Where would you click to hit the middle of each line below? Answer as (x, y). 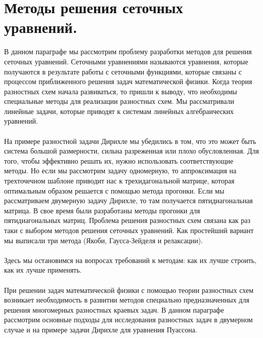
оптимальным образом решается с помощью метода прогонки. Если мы (114, 190)
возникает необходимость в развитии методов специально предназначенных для (127, 300)
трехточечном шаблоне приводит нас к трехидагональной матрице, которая (119, 181)
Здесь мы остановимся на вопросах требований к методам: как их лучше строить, (130, 260)
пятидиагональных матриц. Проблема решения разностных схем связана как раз (127, 220)
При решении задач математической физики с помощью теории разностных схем (129, 290)
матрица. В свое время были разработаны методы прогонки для (102, 210)
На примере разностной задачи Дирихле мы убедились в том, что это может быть (130, 141)
